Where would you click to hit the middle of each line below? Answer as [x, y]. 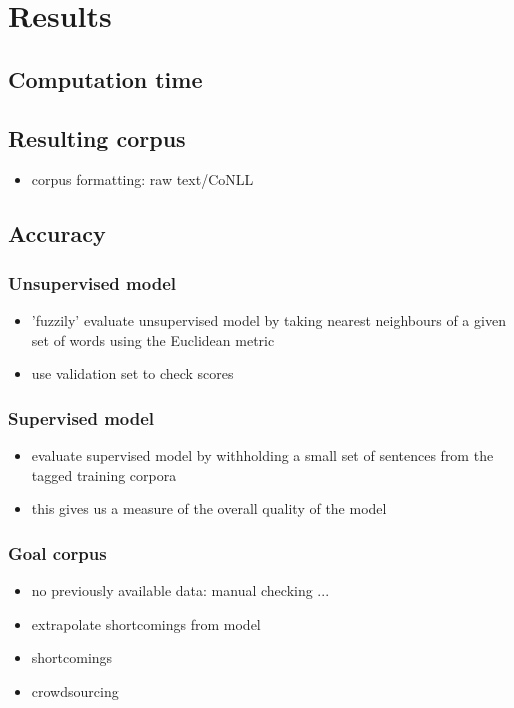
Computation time [105, 78]
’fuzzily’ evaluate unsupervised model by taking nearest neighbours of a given [268, 319]
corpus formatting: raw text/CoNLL [142, 179]
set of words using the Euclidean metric [153, 339]
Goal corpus [57, 552]
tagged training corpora [104, 474]
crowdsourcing [75, 690]
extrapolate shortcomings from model [146, 623]
